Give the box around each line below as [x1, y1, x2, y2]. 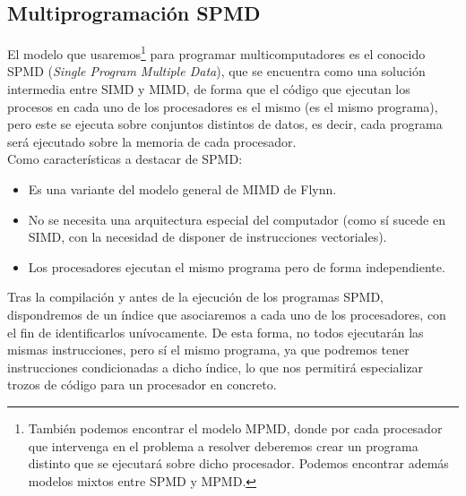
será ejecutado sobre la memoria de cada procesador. [7, 132, 297, 150]
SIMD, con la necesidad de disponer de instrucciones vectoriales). [28, 227, 387, 246]
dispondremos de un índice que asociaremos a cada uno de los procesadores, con [7, 304, 446, 323]
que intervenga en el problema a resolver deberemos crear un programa [28, 436, 419, 455]
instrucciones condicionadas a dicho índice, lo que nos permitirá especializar [7, 357, 424, 376]
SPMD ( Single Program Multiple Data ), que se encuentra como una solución [7, 62, 426, 81]
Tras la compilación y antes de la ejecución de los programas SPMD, [7, 287, 384, 306]
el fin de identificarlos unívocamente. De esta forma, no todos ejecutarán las [7, 322, 424, 341]
